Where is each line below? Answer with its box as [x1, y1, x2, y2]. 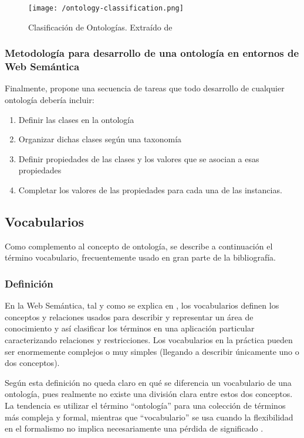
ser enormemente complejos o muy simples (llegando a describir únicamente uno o [5, 345, 299, 357]
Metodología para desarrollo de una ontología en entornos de [5, 46, 299, 60]
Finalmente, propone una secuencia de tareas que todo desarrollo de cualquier [5, 82, 285, 94]
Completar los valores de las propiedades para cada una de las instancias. [18, 183, 282, 196]
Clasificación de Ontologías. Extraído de [28, 20, 173, 33]
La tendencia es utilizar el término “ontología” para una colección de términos [5, 399, 286, 411]
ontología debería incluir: [5, 93, 94, 105]
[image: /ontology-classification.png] [28, 4, 184, 12]
